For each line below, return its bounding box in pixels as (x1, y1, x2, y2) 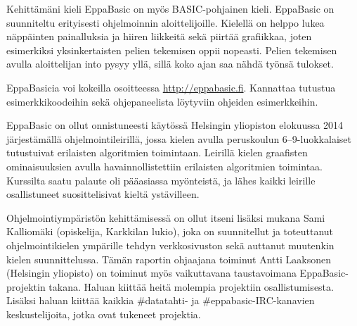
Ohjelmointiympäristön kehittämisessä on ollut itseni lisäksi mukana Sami (6, 210, 325, 225)
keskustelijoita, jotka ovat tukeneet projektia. (6, 306, 201, 321)
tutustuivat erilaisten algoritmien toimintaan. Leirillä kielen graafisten (6, 145, 308, 160)
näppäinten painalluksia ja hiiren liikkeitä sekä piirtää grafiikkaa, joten (6, 29, 312, 44)
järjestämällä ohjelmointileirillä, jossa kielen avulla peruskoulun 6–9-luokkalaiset (6, 131, 351, 146)
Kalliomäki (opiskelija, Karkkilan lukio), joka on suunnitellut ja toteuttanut (6, 224, 334, 239)
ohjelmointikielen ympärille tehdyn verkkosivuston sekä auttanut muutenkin (6, 237, 335, 252)
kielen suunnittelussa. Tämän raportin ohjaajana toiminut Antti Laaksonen (6, 251, 331, 266)
